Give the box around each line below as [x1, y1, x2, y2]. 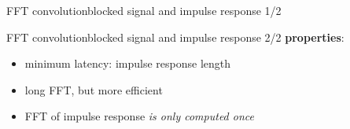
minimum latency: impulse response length [24, 55, 231, 72]
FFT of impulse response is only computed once [24, 108, 254, 124]
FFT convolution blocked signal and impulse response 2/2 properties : [6, 28, 344, 45]
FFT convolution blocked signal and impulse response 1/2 [6, 2, 282, 18]
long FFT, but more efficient [24, 81, 163, 98]
